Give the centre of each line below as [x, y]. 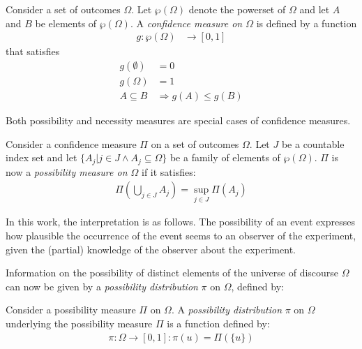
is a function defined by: [218, 323]
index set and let [42, 157]
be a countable [313, 143]
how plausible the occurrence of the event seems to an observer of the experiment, [181, 235]
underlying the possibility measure [79, 323]
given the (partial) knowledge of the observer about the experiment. [151, 249]
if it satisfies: [168, 171]
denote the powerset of [237, 9]
